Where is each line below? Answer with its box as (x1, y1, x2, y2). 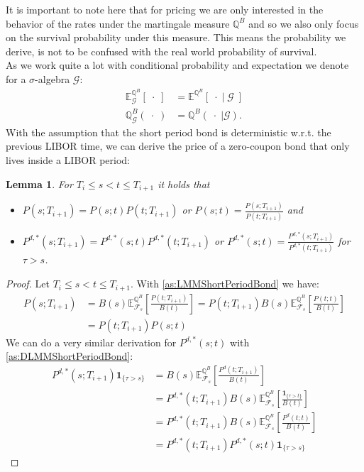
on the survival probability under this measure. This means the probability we (6, 30, 346, 45)
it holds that (158, 176, 210, 191)
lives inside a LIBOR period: (6, 152, 130, 167)
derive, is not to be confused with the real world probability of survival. (6, 43, 317, 58)
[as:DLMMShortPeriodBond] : (6, 348, 133, 363)
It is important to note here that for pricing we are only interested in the (6, 2, 324, 16)
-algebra (35, 71, 70, 86)
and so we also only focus (248, 16, 359, 31)
